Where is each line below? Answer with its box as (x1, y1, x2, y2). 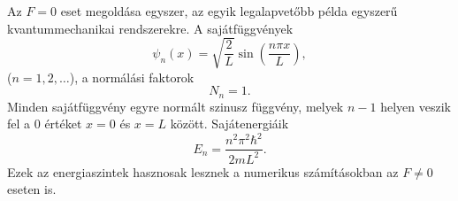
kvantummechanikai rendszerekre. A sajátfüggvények (7, 19, 294, 37)
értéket (44, 114, 82, 133)
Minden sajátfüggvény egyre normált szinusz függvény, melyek (7, 97, 344, 115)
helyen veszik (380, 97, 451, 115)
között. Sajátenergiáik (170, 114, 289, 133)
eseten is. (7, 180, 57, 198)
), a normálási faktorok (69, 67, 195, 86)
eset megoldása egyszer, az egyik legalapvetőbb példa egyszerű (60, 2, 398, 19)
